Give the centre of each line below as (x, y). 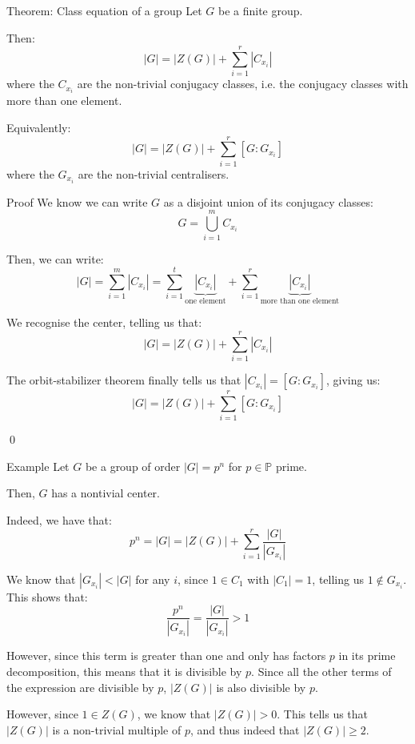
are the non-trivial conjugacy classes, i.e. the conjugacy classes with (243, 84)
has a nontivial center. (106, 493)
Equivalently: (39, 127)
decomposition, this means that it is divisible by (124, 671)
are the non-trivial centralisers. (154, 173)
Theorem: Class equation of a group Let (104, 10)
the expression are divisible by (80, 687)
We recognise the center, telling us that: (104, 322)
